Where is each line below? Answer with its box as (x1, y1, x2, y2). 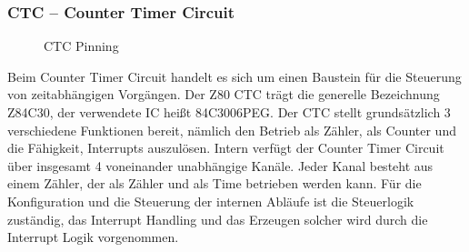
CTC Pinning (44, 36, 119, 55)
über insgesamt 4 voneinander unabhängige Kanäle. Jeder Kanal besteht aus (7, 156, 434, 175)
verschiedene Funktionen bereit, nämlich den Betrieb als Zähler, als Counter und (7, 120, 456, 139)
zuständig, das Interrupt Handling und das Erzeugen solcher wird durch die (7, 209, 428, 228)
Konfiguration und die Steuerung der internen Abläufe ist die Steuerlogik (7, 191, 414, 210)
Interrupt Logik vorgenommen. (7, 227, 179, 247)
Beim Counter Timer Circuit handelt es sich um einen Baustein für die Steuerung (7, 66, 462, 86)
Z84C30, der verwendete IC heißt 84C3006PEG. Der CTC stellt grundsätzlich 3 (7, 103, 451, 121)
